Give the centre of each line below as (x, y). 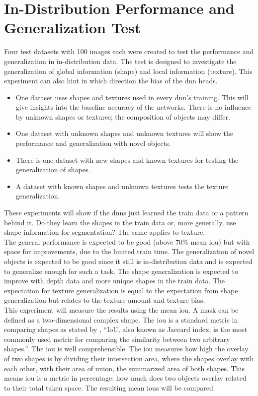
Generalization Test (73, 28)
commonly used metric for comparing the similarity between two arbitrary (117, 339)
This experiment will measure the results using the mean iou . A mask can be (121, 309)
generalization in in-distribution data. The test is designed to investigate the (120, 61)
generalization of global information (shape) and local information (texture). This (128, 71)
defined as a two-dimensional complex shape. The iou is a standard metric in (121, 319)
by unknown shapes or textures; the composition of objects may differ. (123, 116)
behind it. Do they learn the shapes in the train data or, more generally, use (120, 222)
